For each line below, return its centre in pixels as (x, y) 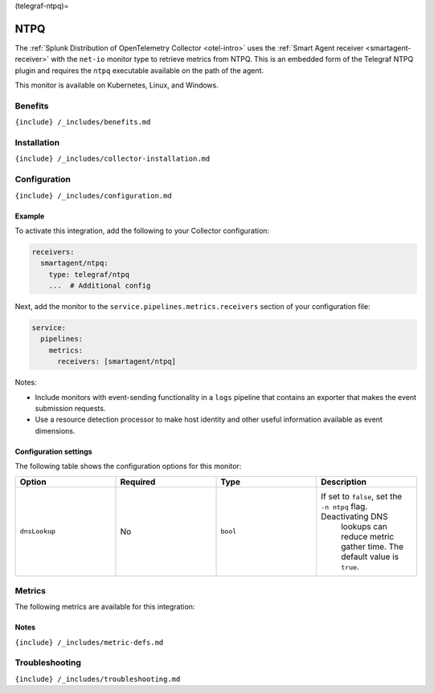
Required (138, 482)
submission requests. (70, 408)
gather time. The (372, 546)
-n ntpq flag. (344, 506)
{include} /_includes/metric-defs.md (89, 642)
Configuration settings (53, 451)
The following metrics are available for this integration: (105, 607)
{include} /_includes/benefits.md (83, 122)
